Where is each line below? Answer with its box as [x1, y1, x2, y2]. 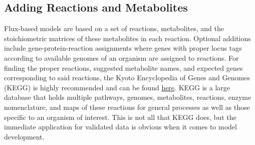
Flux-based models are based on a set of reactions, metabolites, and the [4, 23, 224, 34]
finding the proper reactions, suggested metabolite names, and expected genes [4, 62, 243, 73]
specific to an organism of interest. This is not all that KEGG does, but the [4, 111, 236, 122]
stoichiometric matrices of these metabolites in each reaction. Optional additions [4, 33, 251, 43]
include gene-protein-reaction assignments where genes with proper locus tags [4, 43, 242, 53]
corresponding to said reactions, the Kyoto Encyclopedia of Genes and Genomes [4, 72, 250, 83]
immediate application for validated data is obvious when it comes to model [4, 121, 237, 132]
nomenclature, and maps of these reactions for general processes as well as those [4, 101, 250, 112]
